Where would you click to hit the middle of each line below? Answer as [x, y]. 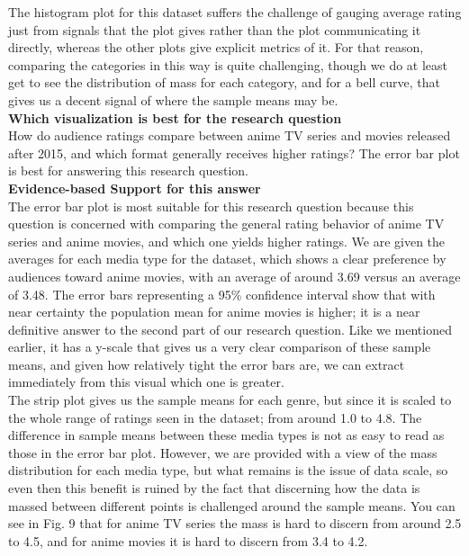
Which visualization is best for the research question [175, 117]
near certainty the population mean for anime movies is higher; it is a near [214, 312]
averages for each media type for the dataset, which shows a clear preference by [227, 259]
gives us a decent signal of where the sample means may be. [173, 99]
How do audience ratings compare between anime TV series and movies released [230, 135]
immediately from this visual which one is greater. [146, 382]
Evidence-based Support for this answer [135, 188]
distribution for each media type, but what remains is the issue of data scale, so [228, 470]
